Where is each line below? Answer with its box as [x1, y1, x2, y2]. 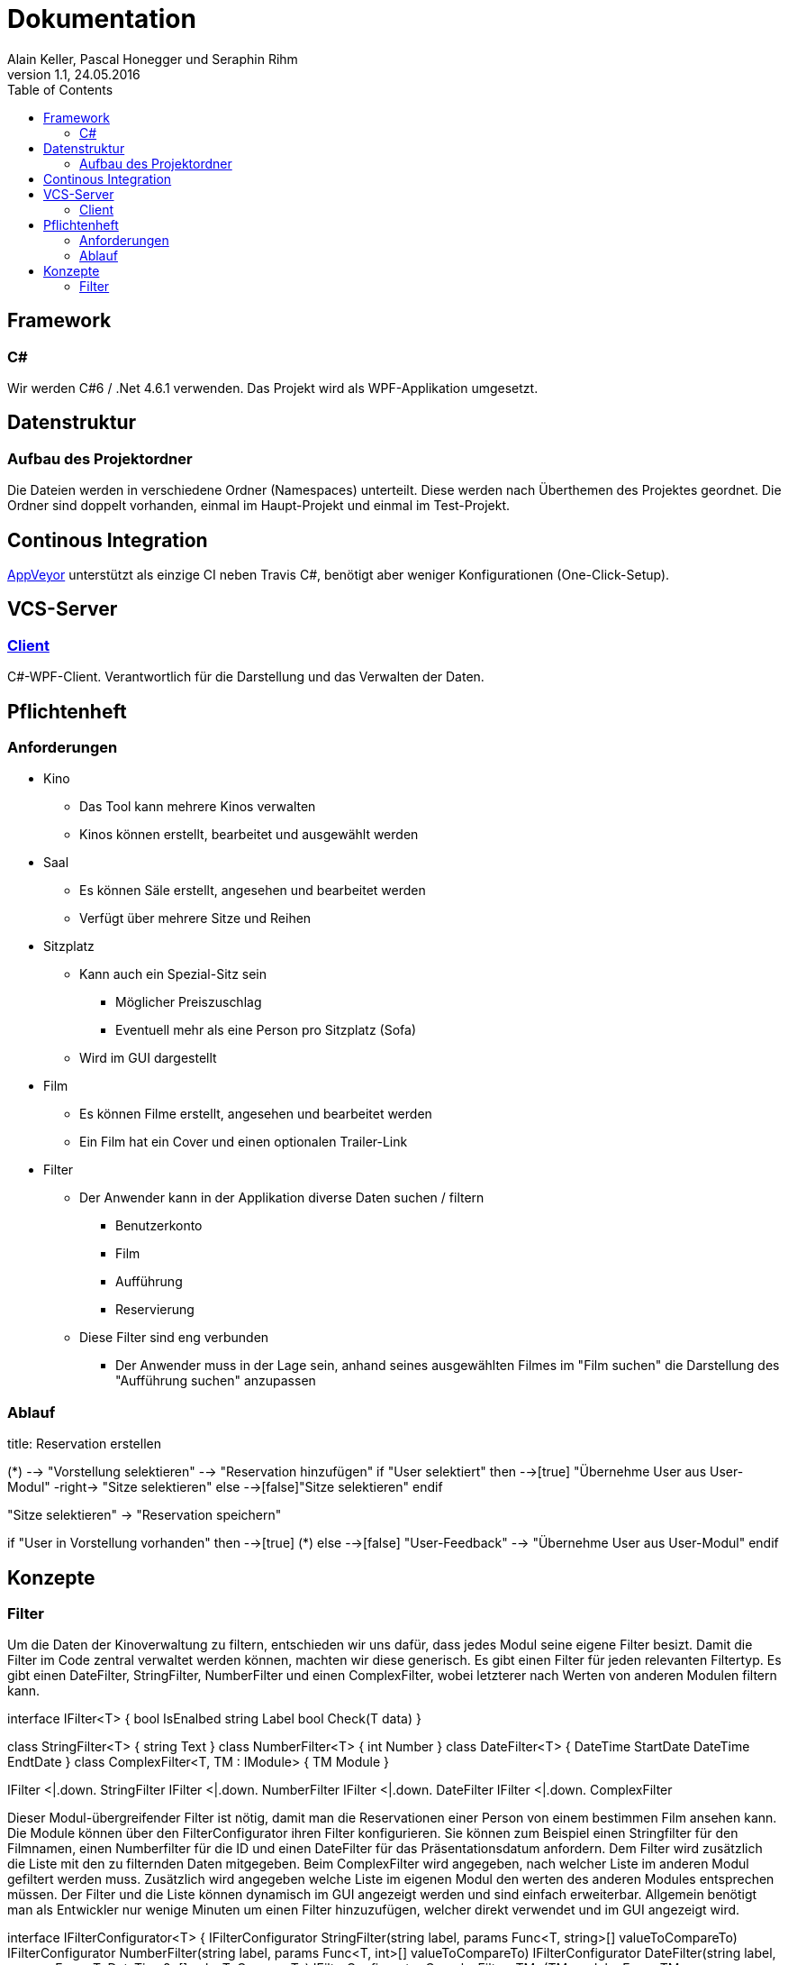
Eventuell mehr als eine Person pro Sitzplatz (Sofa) [115, 1022, 417, 1038]
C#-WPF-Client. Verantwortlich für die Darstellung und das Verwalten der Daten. [7, 669, 485, 685]
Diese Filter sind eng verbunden [79, 1330, 269, 1346]
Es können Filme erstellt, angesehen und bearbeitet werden [79, 1106, 432, 1122]
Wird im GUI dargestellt [79, 1050, 217, 1066]
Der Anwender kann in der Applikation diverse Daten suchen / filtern [79, 1190, 485, 1206]
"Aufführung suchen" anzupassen [115, 1373, 316, 1389]
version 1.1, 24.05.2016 [7, 66, 140, 82]
